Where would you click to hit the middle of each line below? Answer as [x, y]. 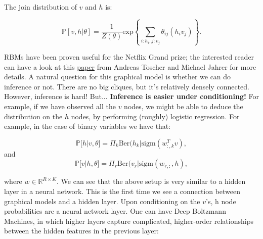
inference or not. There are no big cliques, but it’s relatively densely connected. [127, 86]
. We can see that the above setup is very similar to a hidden [151, 181]
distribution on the [33, 116]
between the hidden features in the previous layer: [81, 231]
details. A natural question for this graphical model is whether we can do [118, 77]
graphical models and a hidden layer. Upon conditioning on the [102, 201]
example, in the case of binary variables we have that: [87, 126]
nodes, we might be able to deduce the [184, 106]
